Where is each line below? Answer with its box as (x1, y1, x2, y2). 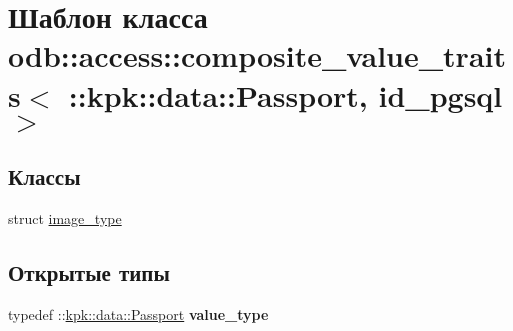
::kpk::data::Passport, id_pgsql (68, 74, 503, 115)
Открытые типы (8, 256, 170, 287)
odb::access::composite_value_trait (8, 35, 506, 76)
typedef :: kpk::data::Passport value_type (8, 303, 269, 324)
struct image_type (8, 207, 122, 228)
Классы (8, 161, 81, 192)
